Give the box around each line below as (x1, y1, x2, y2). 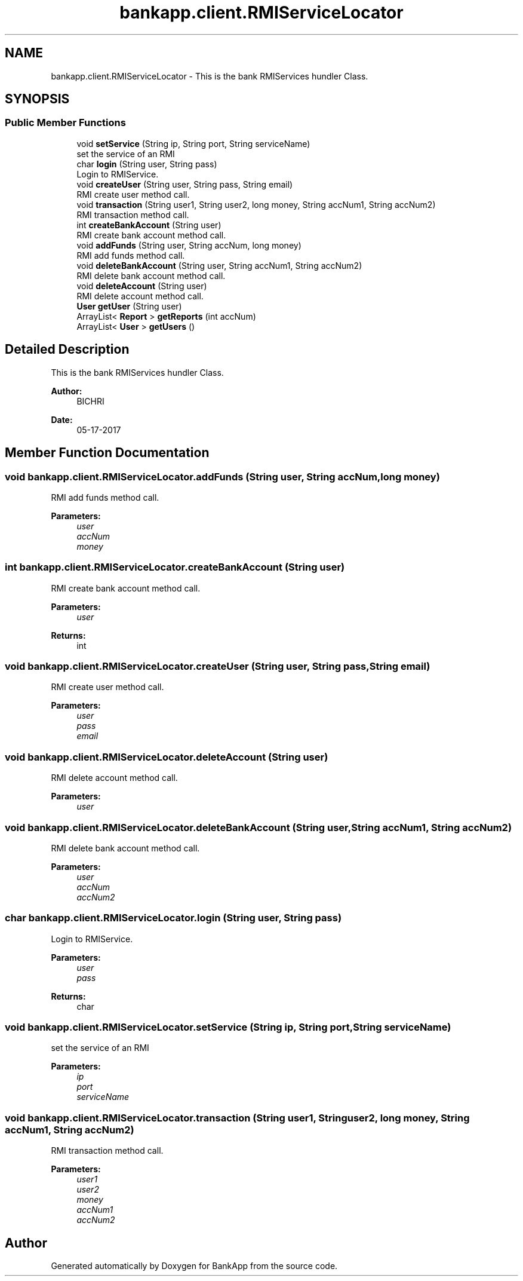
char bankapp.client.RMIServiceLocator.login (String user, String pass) (5, 912, 342, 924)
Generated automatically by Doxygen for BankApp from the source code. (51, 1260, 338, 1271)
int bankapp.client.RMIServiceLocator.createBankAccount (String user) (5, 561, 345, 574)
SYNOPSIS (5, 91, 70, 107)
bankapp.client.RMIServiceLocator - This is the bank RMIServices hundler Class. (51, 71, 368, 81)
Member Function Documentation (5, 445, 210, 461)
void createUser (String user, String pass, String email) (76, 179, 293, 189)
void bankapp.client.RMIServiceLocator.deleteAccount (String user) (5, 750, 328, 763)
